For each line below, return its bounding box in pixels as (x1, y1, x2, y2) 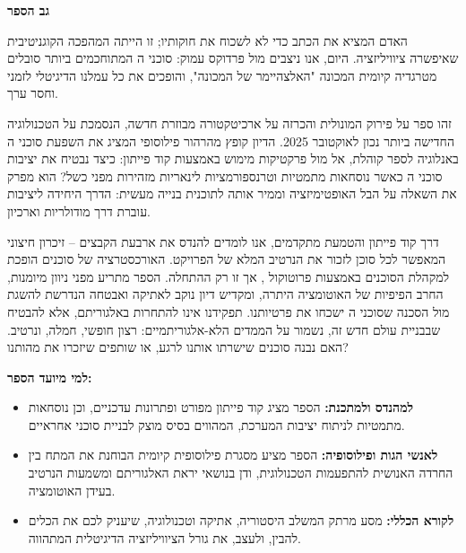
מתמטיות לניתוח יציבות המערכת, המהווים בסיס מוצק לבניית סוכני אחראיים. (28, 415, 405, 434)
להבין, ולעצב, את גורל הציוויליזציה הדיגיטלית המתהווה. (28, 528, 301, 547)
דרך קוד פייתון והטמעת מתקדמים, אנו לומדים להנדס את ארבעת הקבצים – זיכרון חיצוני (7, 232, 439, 250)
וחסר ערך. (7, 83, 58, 102)
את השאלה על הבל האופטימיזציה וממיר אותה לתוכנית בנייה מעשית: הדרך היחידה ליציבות (7, 184, 457, 203)
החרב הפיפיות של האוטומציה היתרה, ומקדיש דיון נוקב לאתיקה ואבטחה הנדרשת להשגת (7, 285, 444, 303)
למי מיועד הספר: (7, 367, 92, 386)
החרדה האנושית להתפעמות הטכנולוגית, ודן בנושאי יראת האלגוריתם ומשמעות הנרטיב (28, 463, 453, 482)
